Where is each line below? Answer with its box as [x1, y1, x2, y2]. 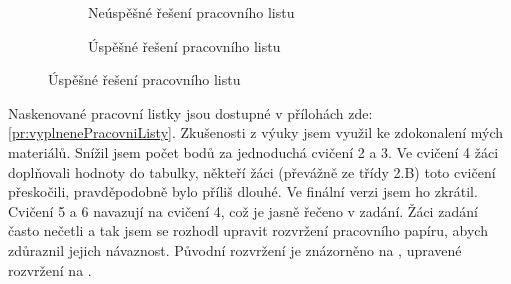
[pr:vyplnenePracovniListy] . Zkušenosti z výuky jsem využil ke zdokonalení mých [8, 122, 504, 143]
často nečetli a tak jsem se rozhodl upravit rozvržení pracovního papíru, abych [8, 220, 488, 241]
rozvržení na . [8, 259, 92, 280]
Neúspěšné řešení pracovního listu [88, 2, 295, 22]
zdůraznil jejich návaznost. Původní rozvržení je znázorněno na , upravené [8, 239, 462, 260]
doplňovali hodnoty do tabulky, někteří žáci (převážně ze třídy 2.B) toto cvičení [8, 161, 496, 182]
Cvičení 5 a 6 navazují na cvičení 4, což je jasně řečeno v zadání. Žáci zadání [8, 200, 478, 221]
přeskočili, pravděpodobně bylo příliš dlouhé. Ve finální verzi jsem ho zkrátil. [8, 181, 478, 202]
